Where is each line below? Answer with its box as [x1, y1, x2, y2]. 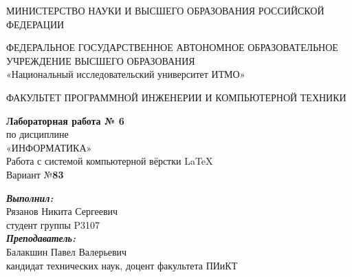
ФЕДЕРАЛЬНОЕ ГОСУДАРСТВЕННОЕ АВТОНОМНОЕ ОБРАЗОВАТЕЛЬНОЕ [6, 40, 338, 54]
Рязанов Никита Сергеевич [6, 204, 118, 218]
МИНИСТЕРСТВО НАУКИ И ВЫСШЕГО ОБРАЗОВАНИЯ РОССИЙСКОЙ [6, 3, 324, 17]
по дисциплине [6, 127, 69, 141]
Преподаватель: [6, 231, 76, 245]
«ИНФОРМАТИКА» [6, 140, 92, 154]
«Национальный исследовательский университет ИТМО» [6, 67, 245, 81]
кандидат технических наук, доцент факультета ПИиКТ [6, 258, 238, 272]
